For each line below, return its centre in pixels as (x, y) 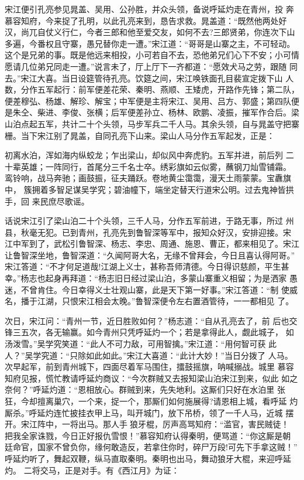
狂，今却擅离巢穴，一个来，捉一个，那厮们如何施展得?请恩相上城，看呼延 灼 (151, 401)
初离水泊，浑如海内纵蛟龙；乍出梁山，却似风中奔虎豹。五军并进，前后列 (144, 155)
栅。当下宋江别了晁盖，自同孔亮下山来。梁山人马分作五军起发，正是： (140, 135)
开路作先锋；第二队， (258, 89)
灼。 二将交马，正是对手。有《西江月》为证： (92, 470)
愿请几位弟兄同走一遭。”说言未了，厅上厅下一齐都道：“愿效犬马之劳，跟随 (146, 66)
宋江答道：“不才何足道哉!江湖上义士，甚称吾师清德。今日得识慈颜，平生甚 (147, 266)
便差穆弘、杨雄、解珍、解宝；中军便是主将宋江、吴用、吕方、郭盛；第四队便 (152, 101)
